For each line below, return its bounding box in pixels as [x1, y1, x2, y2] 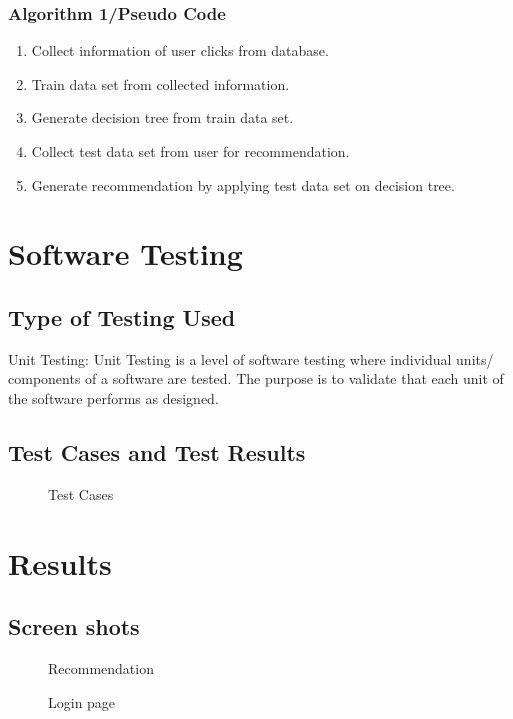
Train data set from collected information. [31, 73, 290, 94]
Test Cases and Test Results [8, 436, 306, 467]
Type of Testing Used [8, 301, 236, 332]
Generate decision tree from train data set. [31, 107, 294, 128]
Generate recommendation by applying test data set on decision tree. [31, 174, 455, 195]
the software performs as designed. [8, 387, 219, 408]
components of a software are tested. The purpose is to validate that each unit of [8, 368, 504, 389]
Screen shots [8, 611, 140, 642]
